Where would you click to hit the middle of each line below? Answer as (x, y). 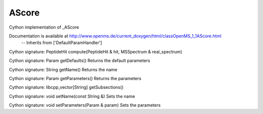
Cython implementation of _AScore (44, 27)
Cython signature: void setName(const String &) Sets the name (72, 96)
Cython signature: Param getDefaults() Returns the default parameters (80, 61)
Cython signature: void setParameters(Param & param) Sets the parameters (85, 105)
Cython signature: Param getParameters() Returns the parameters (75, 78)
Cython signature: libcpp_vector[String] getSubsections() (66, 87)
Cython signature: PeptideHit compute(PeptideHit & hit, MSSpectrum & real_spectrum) (96, 51)
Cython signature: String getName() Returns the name (63, 69)
